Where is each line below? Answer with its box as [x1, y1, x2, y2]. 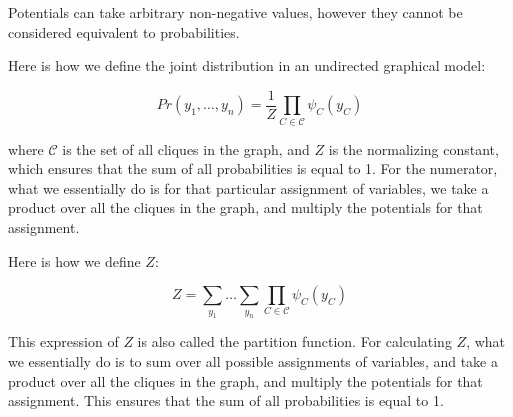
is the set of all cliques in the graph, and [62, 138, 310, 159]
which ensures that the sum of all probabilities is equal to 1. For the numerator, [8, 158, 498, 179]
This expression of [8, 331, 119, 352]
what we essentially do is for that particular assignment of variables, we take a [8, 177, 489, 198]
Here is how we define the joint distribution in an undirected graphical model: [8, 55, 486, 76]
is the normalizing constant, [328, 138, 499, 159]
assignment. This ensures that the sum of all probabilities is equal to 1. [8, 390, 444, 411]
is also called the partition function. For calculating [137, 331, 452, 352]
